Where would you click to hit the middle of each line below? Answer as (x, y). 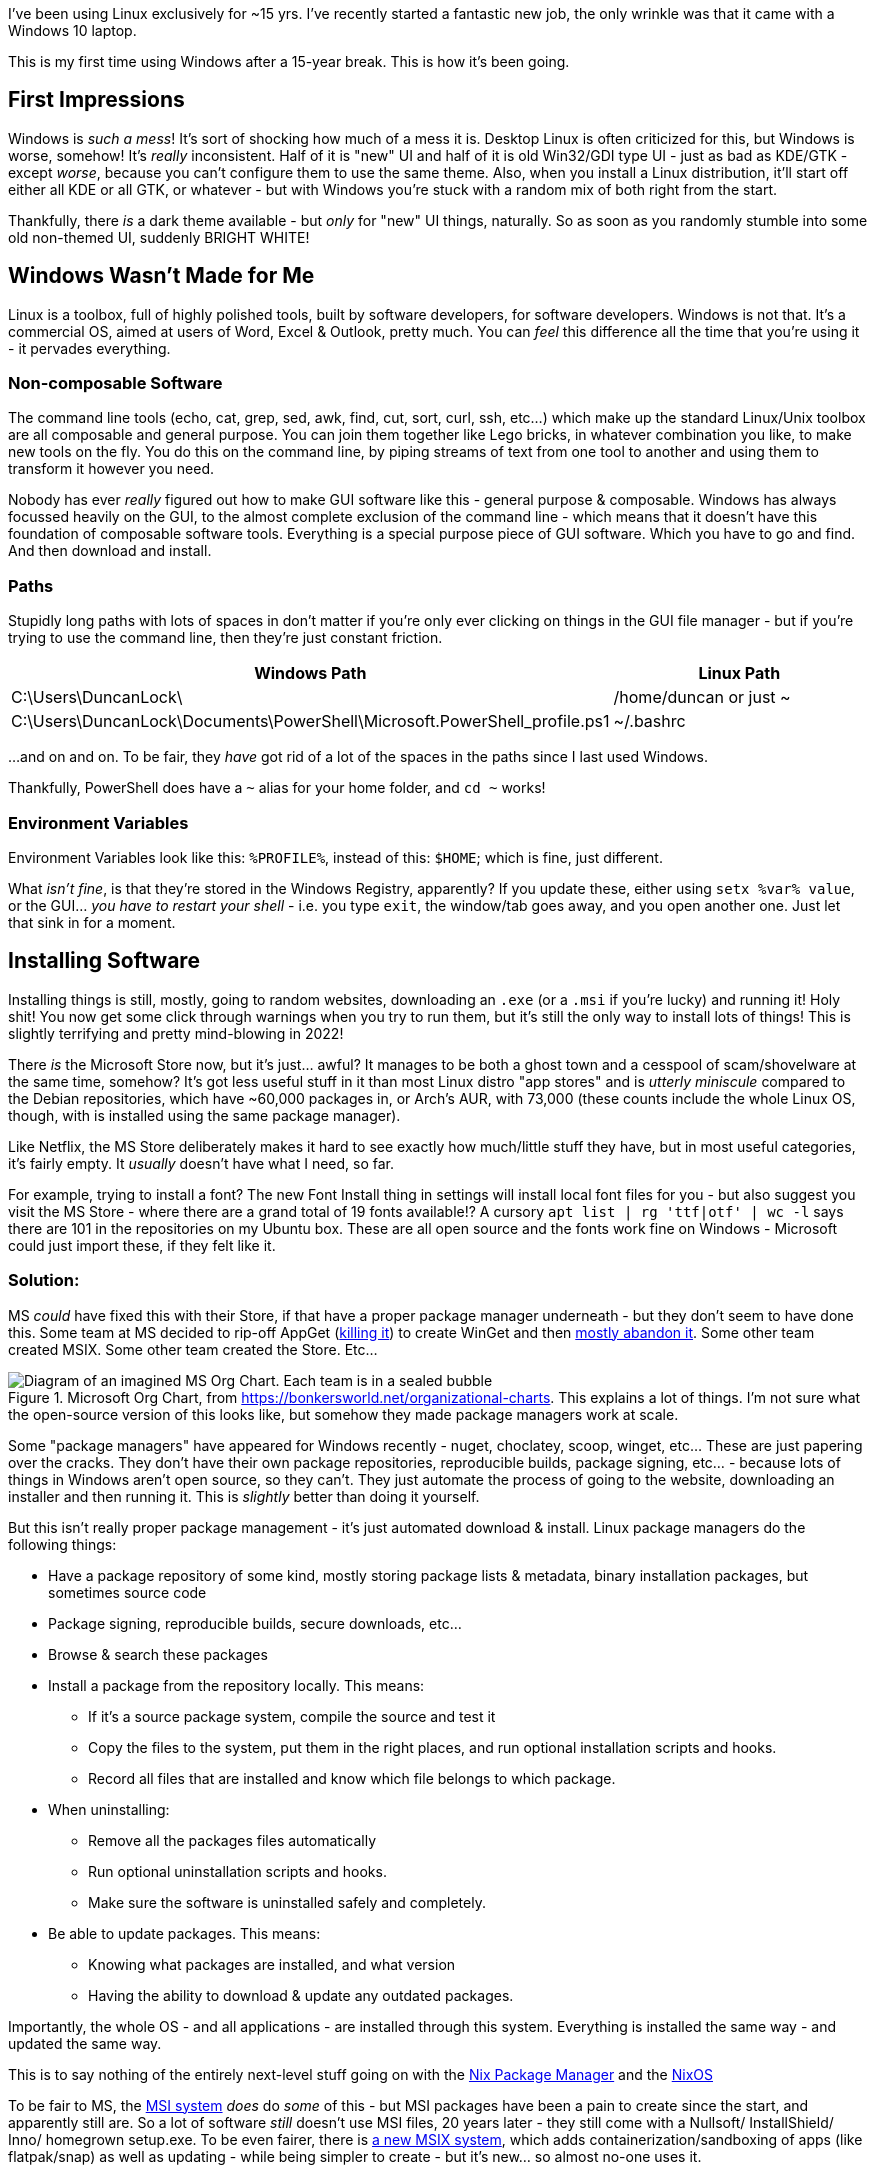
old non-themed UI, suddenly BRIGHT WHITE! (159, 237)
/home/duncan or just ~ (702, 697)
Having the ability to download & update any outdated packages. (301, 1995)
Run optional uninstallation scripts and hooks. (237, 1871)
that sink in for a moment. (92, 922)
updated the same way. (85, 2043)
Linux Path (739, 673)
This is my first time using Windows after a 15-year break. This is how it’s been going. (289, 61)
